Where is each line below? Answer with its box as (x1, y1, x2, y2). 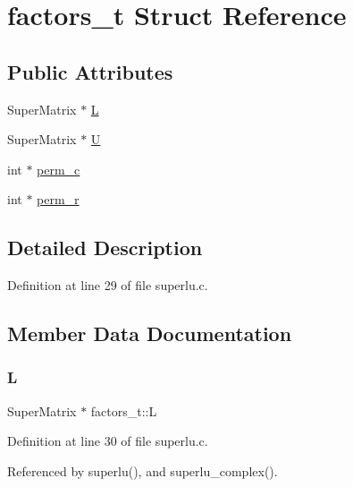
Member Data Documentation (7, 320, 292, 347)
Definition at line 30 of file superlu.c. (7, 431, 208, 450)
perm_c (37, 159, 80, 178)
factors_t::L (90, 401, 157, 420)
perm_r (37, 190, 80, 209)
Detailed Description (7, 234, 203, 261)
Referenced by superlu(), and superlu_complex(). (7, 461, 278, 480)
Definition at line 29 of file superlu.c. (7, 276, 208, 295)
